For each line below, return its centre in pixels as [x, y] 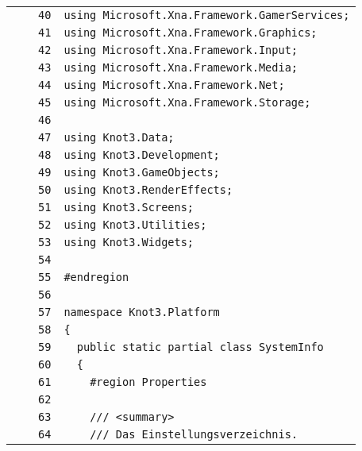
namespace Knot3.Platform [142, 312]
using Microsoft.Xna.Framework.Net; [174, 85]
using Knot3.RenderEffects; [148, 190]
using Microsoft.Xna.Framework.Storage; [187, 102]
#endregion [96, 277]
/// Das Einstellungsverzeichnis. [194, 434]
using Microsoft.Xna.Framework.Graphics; [191, 33]
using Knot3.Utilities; [135, 225]
